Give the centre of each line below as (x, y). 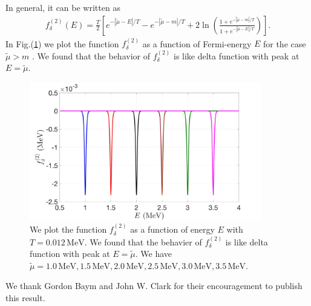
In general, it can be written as (63, 7)
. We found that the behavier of (143, 241)
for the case (284, 43)
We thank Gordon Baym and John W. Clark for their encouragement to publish (154, 286)
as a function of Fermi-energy (197, 43)
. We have (154, 254)
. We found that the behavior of (91, 55)
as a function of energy (172, 229)
